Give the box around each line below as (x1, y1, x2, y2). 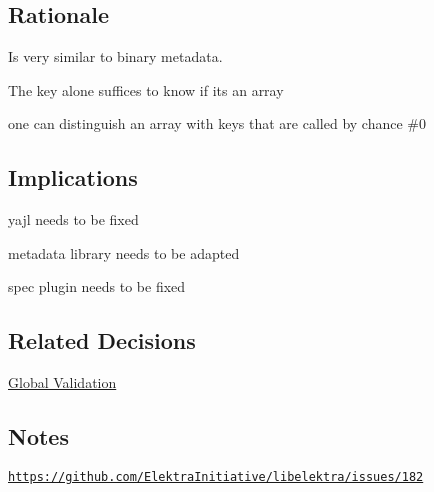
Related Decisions (8, 325, 196, 356)
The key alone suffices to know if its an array (8, 79, 284, 100)
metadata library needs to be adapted (8, 242, 240, 263)
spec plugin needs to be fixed (8, 276, 186, 297)
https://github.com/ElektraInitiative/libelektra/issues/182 (8, 469, 424, 484)
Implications (8, 162, 138, 193)
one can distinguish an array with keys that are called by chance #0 (8, 113, 426, 134)
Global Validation (8, 372, 117, 393)
